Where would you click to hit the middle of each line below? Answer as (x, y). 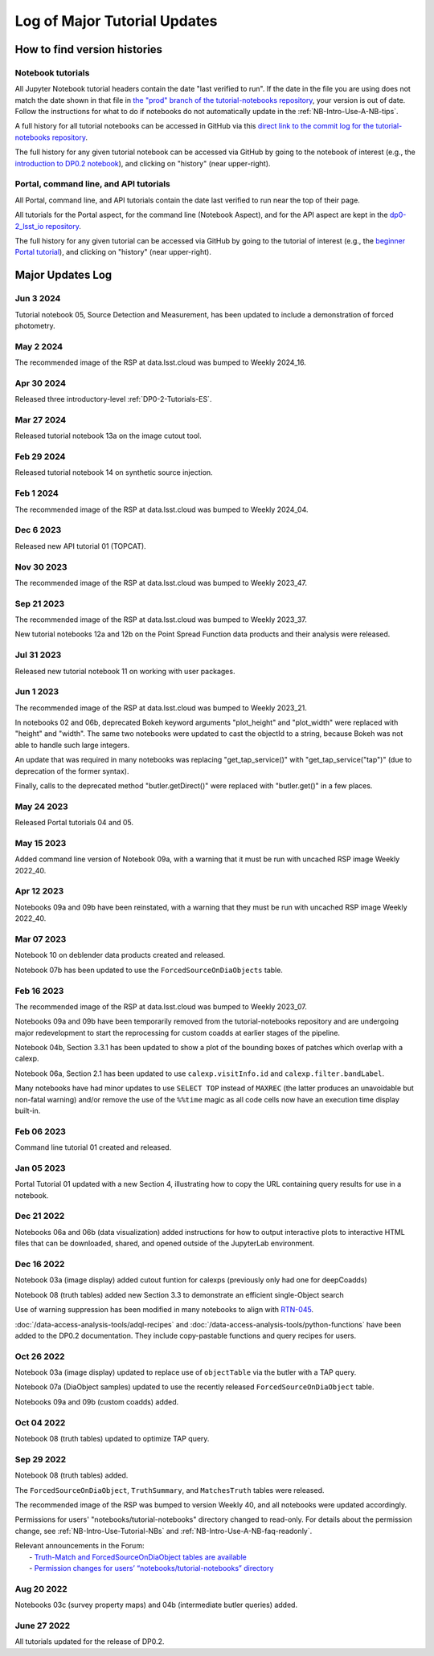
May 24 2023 (41, 806)
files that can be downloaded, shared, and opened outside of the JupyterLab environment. (165, 1243)
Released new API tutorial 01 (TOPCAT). (80, 546)
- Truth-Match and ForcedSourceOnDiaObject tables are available (138, 1557)
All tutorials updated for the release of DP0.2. (90, 1642)
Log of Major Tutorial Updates (116, 21)
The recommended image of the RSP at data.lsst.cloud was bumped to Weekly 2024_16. (161, 362)
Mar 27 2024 (41, 419)
